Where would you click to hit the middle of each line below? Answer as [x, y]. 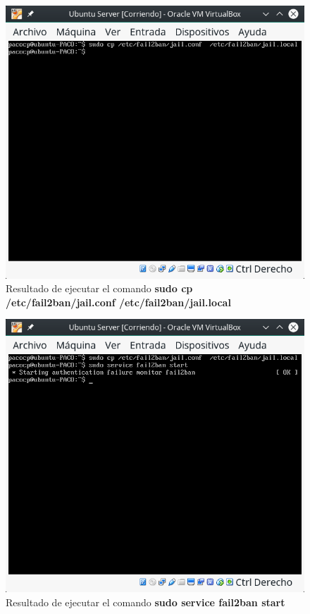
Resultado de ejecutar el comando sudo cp [99, 288]
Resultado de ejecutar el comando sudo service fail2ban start [145, 602]
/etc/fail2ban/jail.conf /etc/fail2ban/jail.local [118, 302]
